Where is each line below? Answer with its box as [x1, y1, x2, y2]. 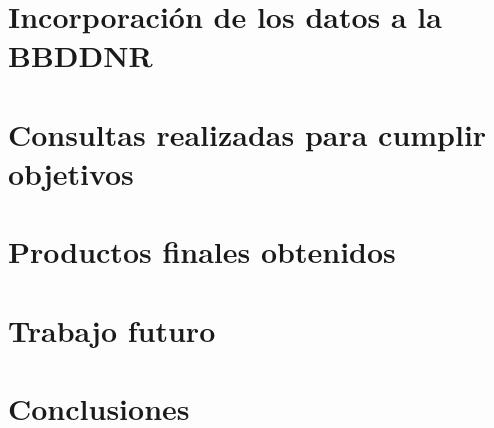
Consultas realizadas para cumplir [8, 113, 487, 154]
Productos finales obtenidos [8, 231, 396, 272]
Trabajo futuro [8, 309, 216, 350]
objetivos [8, 152, 134, 193]
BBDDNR [8, 35, 153, 76]
